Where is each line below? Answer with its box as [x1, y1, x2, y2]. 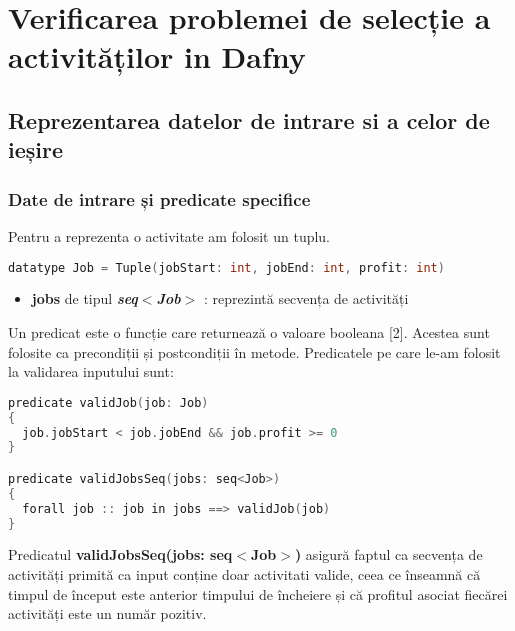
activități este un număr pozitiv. [8, 603, 207, 624]
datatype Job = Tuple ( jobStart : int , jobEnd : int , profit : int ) [8, 260, 445, 275]
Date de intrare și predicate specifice [8, 186, 311, 211]
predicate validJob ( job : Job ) [8, 395, 209, 410]
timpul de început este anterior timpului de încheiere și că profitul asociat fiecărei [8, 583, 508, 604]
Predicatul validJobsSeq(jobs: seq [8, 544, 233, 565]
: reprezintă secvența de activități [204, 288, 409, 309]
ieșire [8, 134, 64, 165]
